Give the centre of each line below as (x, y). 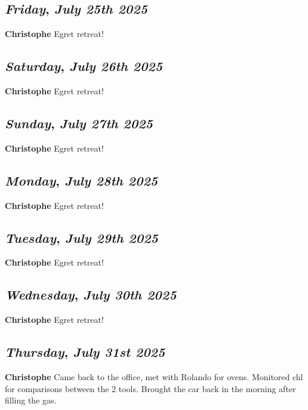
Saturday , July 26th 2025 (84, 66)
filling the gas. (31, 400)
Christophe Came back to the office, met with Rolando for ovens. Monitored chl (154, 376)
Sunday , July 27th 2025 (79, 123)
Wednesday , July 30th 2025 (91, 295)
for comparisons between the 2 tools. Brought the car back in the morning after (150, 388)
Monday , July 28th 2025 (81, 180)
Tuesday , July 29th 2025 (81, 237)
